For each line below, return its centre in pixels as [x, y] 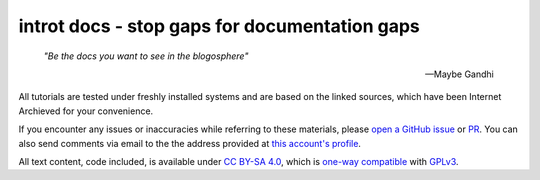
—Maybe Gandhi [459, 74]
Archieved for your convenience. [86, 111]
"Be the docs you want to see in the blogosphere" [146, 56]
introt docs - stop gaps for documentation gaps [219, 26]
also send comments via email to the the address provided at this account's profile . [190, 143]
